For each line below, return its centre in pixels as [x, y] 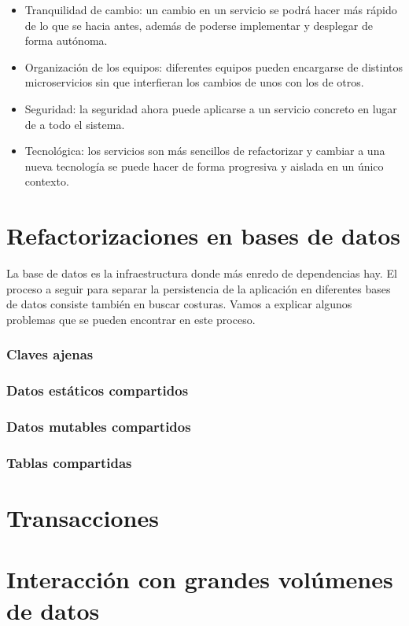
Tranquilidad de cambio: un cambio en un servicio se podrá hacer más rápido [211, 9]
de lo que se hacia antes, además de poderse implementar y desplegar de [199, 25]
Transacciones [83, 517]
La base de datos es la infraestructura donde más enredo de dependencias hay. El [202, 273]
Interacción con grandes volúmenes [200, 579]
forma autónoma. [66, 41]
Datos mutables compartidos [99, 427]
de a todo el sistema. [75, 124]
